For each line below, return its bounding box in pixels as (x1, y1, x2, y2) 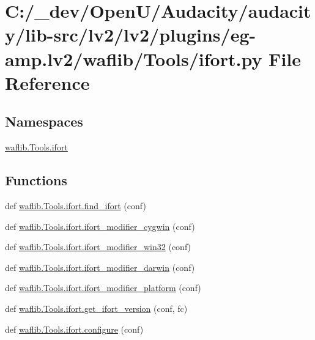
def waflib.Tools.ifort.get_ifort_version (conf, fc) (5, 301, 188, 314)
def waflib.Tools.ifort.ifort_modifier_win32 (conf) (5, 240, 191, 253)
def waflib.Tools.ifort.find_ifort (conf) (5, 199, 146, 212)
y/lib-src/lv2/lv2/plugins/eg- (5, 22, 256, 47)
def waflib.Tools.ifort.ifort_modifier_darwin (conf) (5, 261, 195, 273)
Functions (5, 171, 67, 190)
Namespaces (5, 112, 83, 131)
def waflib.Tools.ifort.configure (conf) (5, 322, 144, 335)
